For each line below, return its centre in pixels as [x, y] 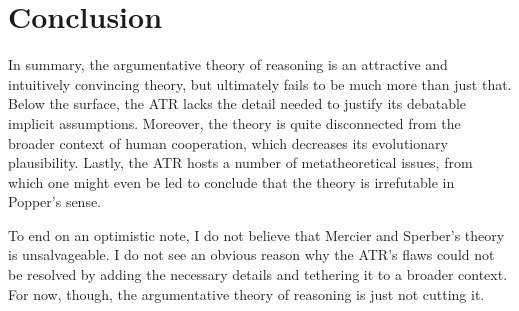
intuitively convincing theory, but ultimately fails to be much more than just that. [260, 83]
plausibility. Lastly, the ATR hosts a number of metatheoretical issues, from [240, 162]
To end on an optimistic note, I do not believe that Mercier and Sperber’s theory [256, 234]
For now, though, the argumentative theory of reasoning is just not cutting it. [246, 293]
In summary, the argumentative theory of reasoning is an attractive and [228, 64]
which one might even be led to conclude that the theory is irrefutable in [231, 181]
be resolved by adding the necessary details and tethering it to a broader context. [258, 274]
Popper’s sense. [55, 201]
